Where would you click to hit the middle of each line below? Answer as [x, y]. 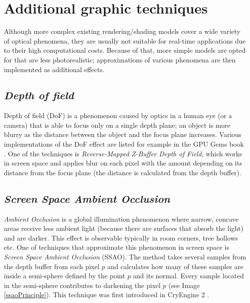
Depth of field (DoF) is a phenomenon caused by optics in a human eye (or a [118, 115]
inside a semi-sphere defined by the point [65, 276]
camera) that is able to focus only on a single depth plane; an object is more [117, 125]
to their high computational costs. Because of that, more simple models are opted [125, 50]
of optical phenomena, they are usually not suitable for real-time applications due [125, 40]
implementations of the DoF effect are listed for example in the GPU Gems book [124, 144]
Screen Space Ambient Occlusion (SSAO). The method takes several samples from [125, 257]
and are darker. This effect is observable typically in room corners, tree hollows [121, 237]
